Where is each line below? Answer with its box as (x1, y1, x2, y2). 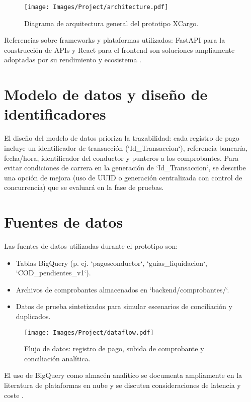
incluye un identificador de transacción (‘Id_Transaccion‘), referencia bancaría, (4, 142, 247, 153)
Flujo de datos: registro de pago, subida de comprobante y (24, 343, 204, 354)
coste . (4, 389, 24, 400)
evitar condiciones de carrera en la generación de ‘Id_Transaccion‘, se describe (4, 162, 246, 173)
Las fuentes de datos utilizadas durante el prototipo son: (4, 241, 178, 251)
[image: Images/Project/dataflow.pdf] (24, 329, 154, 336)
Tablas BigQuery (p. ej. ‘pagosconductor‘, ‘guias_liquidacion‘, (16, 257, 207, 268)
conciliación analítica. (24, 353, 91, 363)
